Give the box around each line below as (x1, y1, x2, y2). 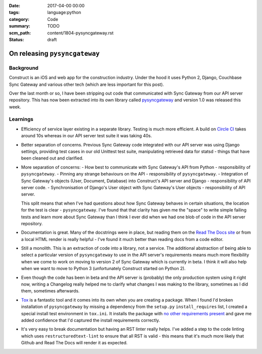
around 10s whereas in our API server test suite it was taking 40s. (21, 133, 152, 139)
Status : (9, 36, 24, 42)
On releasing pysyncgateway (9, 49, 100, 58)
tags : (9, 10, 20, 16)
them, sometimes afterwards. (21, 288, 80, 294)
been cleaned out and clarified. (21, 155, 83, 161)
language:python (47, 10, 81, 16)
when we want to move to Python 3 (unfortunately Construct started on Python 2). (21, 266, 186, 272)
